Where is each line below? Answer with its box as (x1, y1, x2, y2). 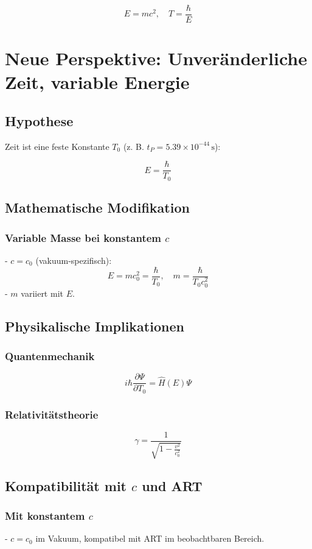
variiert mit (21, 286, 63, 299)
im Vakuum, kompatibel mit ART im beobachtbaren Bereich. (35, 532, 265, 545)
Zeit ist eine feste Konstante (5, 140, 109, 152)
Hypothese (5, 112, 74, 130)
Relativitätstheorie (5, 406, 99, 422)
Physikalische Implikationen (5, 316, 184, 335)
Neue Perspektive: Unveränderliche (5, 46, 307, 71)
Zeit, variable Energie (5, 69, 190, 94)
